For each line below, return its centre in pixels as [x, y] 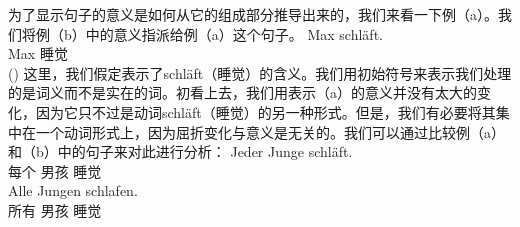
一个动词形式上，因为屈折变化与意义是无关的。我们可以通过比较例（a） [270, 131]
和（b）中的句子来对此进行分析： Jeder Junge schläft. [180, 151]
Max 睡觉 [38, 53]
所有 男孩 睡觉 [55, 209]
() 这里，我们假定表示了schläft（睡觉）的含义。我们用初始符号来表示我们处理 [260, 72]
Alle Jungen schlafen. [73, 190]
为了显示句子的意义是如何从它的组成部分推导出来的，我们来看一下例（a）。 [253, 14]
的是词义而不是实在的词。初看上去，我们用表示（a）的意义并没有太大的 [242, 92]
